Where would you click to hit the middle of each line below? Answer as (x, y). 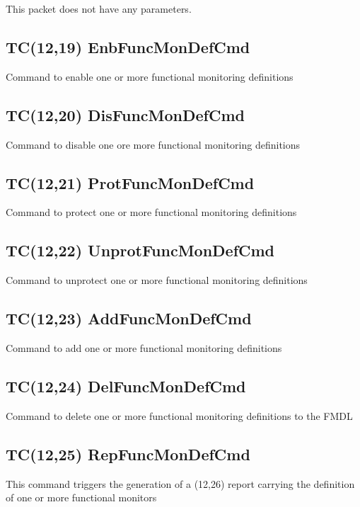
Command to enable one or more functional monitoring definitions (150, 76)
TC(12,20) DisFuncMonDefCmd (125, 114)
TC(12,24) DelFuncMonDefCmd (126, 386)
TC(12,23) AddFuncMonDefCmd (129, 318)
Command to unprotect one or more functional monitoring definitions (157, 280)
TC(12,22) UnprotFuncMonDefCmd (140, 250)
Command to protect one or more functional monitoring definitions (151, 212)
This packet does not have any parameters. (99, 8)
